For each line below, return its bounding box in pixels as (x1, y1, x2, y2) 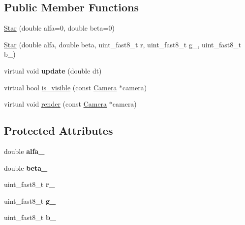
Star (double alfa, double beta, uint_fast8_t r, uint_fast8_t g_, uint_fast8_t (4, 39, 242, 49)
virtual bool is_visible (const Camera (4, 82, 117, 92)
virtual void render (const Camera (4, 99, 107, 109)
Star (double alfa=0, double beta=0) (4, 23, 115, 33)
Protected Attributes (4, 123, 113, 138)
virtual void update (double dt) (4, 65, 102, 75)
